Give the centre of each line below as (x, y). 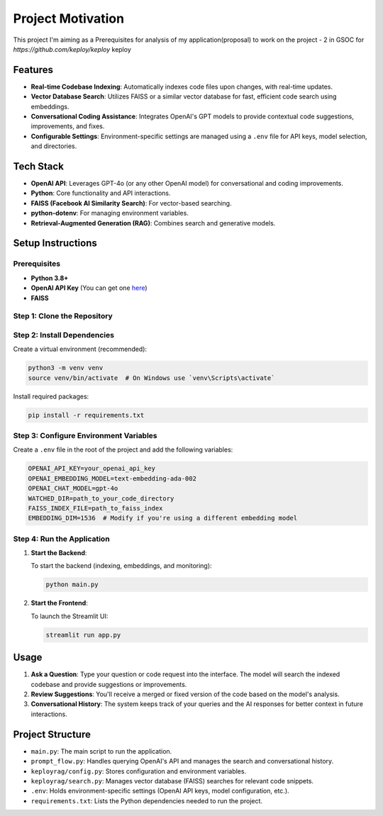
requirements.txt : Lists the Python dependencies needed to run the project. (146, 800)
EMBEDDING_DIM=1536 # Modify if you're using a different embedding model (163, 518)
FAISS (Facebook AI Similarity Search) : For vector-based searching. (131, 203)
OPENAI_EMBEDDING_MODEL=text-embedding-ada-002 (112, 478)
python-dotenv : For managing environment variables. (110, 213)
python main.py (72, 585)
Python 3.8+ (50, 278)
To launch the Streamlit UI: (70, 616)
